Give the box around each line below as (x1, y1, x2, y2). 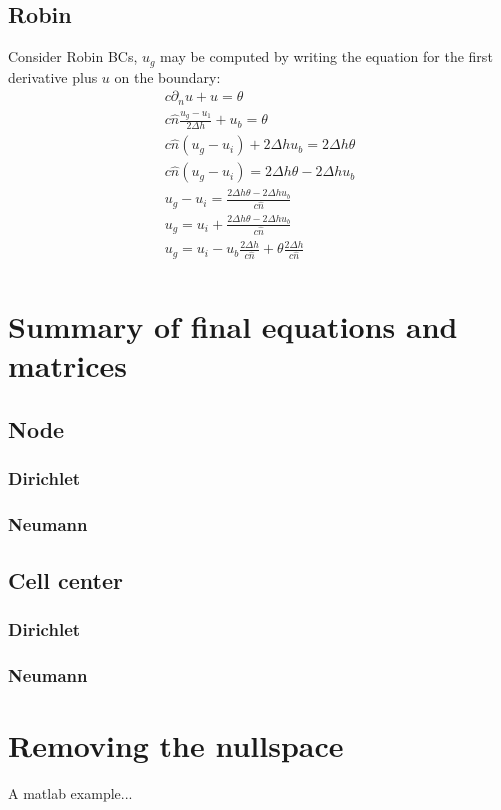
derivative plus (8, 66, 98, 87)
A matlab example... (8, 782, 133, 803)
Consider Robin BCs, (8, 46, 138, 67)
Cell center (8, 564, 123, 595)
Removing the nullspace (8, 724, 344, 765)
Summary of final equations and (8, 306, 458, 347)
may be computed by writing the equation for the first (160, 46, 493, 67)
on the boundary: (114, 66, 221, 87)
